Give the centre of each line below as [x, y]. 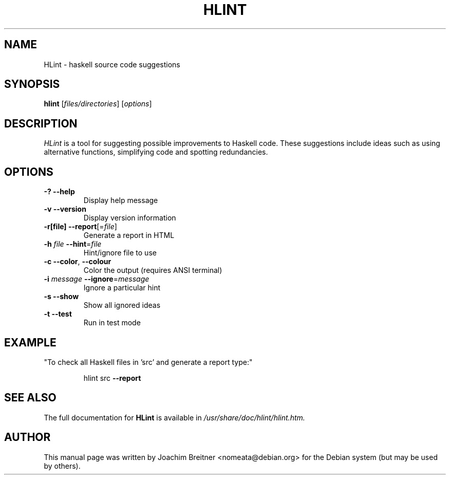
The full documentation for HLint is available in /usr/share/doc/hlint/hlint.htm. [174, 417]
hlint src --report [112, 378]
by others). [62, 466]
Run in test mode [112, 323]
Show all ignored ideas [122, 305]
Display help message [121, 200]
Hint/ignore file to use [120, 253]
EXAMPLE [30, 342]
